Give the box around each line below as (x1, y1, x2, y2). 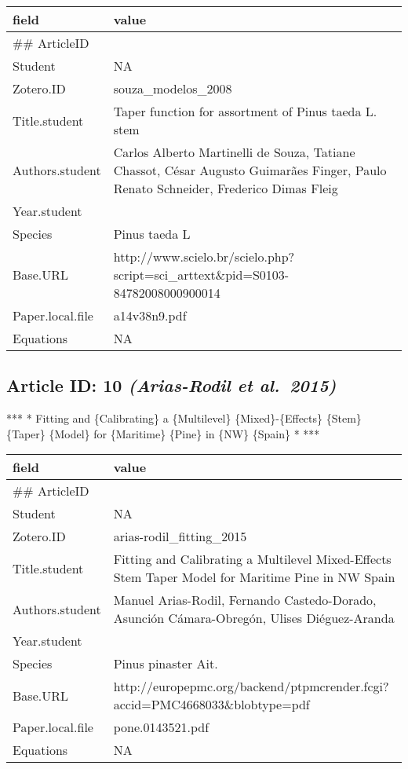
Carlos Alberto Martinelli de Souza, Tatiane (113, 143, 355, 161)
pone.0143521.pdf (113, 718, 209, 737)
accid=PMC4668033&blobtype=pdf (113, 695, 310, 714)
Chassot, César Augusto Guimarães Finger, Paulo (113, 161, 387, 179)
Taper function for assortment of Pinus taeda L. (113, 102, 377, 120)
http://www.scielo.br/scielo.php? (113, 247, 295, 265)
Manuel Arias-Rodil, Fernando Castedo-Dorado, (113, 591, 377, 610)
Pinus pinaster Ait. (113, 654, 218, 673)
